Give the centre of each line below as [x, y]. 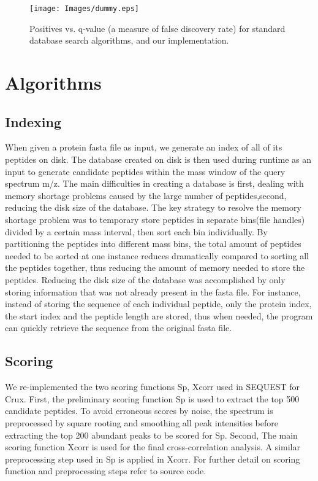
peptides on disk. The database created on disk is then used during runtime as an [158, 159]
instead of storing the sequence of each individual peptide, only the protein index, [158, 304]
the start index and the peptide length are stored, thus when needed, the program [159, 315]
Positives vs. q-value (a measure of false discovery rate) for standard [157, 28]
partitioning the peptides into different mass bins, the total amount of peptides [153, 244]
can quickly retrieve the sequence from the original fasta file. [119, 328]
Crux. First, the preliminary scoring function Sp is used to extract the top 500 [152, 398]
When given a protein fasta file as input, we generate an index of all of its [144, 147]
